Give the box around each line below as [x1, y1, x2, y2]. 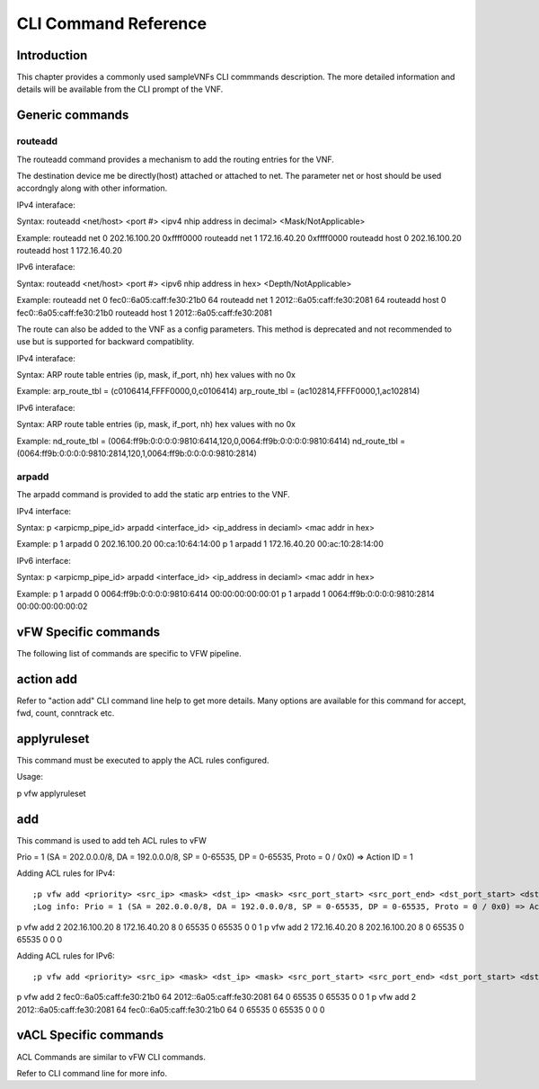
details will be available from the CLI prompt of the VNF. [16, 84, 224, 94]
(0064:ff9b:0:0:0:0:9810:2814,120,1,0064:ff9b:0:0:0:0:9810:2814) [16, 448, 258, 459]
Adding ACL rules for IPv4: [16, 868, 116, 879]
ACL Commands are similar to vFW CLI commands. [16, 1051, 206, 1062]
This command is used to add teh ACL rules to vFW [16, 835, 207, 845]
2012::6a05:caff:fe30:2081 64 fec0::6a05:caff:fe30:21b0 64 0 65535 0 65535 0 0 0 [16, 1004, 325, 1015]
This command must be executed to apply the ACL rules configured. [16, 755, 269, 766]
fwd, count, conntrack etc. [16, 708, 115, 719]
